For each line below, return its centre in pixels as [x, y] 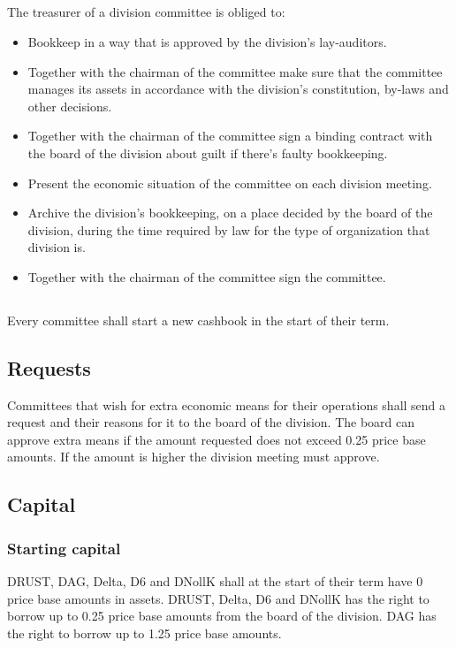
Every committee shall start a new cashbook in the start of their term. [198, 320]
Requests [49, 367]
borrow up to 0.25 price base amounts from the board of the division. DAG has [222, 616]
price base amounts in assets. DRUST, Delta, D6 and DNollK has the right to [218, 598]
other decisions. [70, 106]
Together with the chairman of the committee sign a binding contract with [230, 136]
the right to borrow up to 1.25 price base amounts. [144, 633]
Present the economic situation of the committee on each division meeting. [230, 183]
